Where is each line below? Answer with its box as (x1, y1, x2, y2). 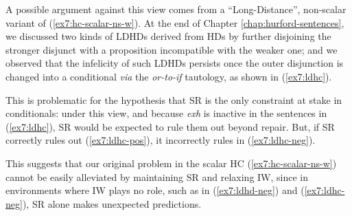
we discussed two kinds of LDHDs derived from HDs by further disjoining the (5, 29, 331, 43)
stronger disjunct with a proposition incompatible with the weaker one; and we (5, 42, 338, 56)
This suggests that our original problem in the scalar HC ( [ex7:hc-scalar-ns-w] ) (5, 155, 337, 170)
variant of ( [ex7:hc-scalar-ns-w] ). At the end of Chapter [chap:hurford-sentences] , (5, 15, 344, 30)
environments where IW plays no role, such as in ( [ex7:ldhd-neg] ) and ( (5, 183, 305, 197)
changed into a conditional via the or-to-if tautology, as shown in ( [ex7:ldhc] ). (5, 69, 332, 83)
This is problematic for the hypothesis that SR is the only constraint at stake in (5, 92, 342, 107)
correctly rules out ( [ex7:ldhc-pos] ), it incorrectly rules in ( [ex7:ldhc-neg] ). (5, 133, 316, 147)
